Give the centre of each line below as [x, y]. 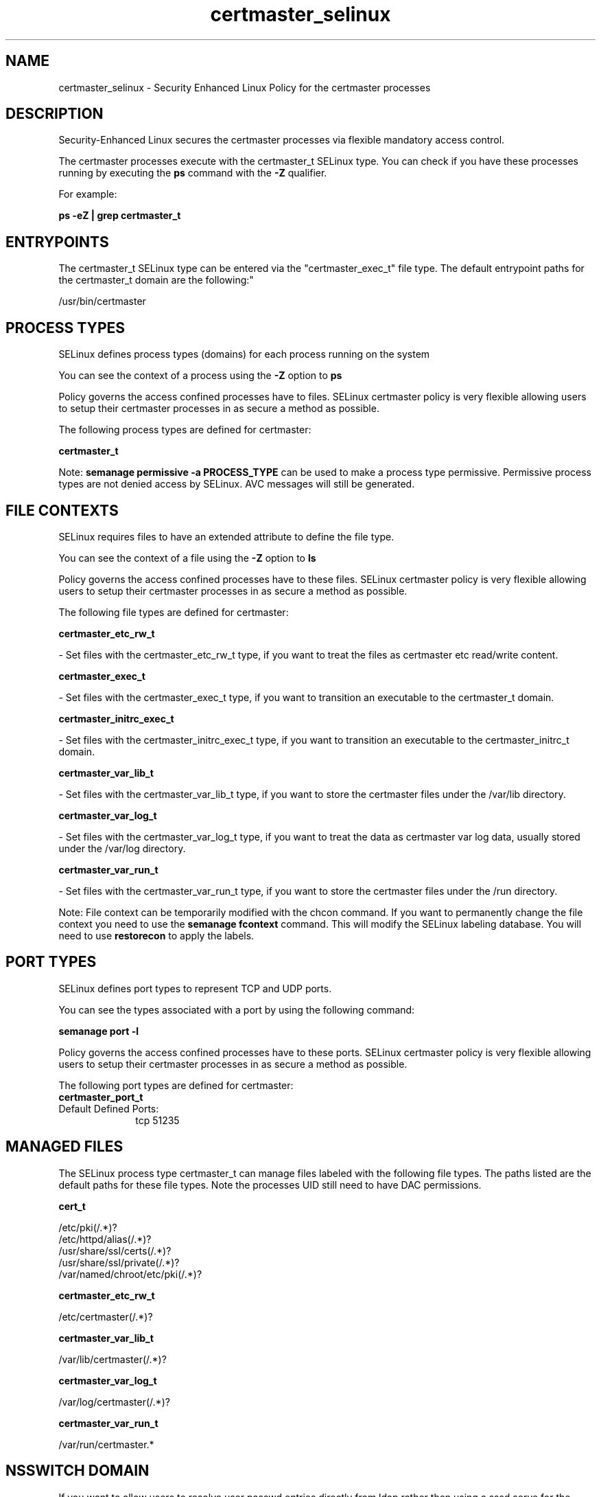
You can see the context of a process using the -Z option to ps [200, 376]
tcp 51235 [157, 1120]
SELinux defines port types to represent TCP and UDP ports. [195, 988]
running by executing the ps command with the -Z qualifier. [193, 173]
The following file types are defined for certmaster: [174, 612]
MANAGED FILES [64, 1147]
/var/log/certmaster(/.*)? [114, 1402]
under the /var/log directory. [122, 848]
